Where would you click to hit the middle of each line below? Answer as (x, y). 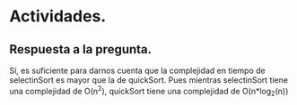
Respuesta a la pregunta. (81, 49)
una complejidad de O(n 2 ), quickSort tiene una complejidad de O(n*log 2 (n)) (149, 92)
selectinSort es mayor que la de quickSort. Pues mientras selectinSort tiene (149, 80)
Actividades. (58, 16)
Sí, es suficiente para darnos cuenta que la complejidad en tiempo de (138, 70)
